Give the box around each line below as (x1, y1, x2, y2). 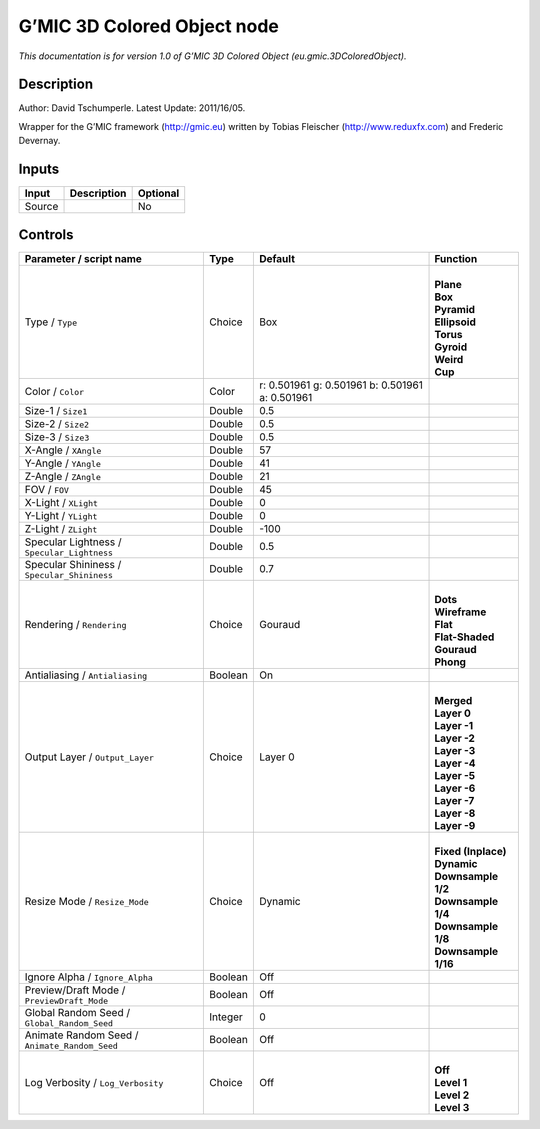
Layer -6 (434, 781, 476, 795)
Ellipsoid (434, 315, 477, 329)
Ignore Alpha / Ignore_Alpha (24, 970, 154, 984)
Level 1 (434, 1075, 468, 1089)
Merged (434, 693, 473, 707)
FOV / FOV (24, 482, 70, 496)
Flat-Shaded (434, 630, 495, 644)
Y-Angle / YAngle (24, 456, 102, 470)
